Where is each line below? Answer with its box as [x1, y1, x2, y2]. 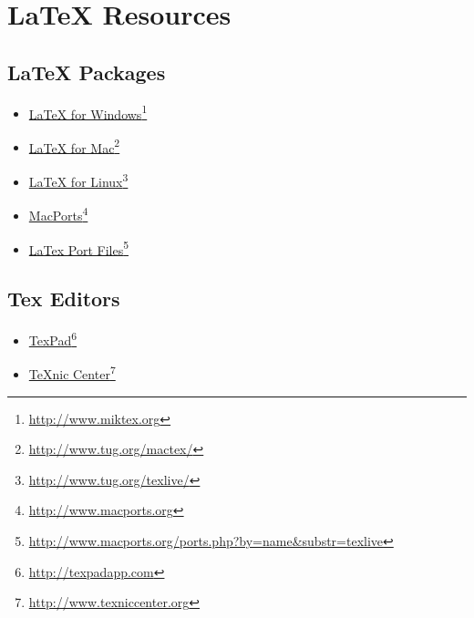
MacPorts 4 [28, 203, 88, 224]
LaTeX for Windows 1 [28, 101, 148, 123]
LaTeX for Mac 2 [28, 135, 120, 157]
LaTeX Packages [7, 57, 166, 86]
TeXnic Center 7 [28, 362, 116, 383]
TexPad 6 [28, 328, 77, 349]
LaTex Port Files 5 [28, 237, 129, 259]
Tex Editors [7, 284, 120, 313]
